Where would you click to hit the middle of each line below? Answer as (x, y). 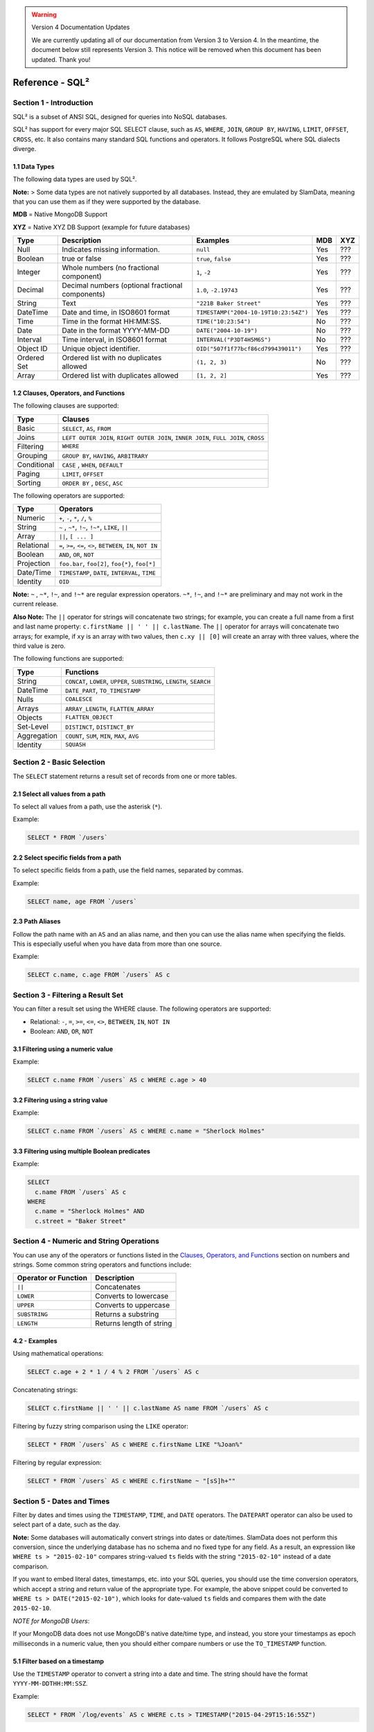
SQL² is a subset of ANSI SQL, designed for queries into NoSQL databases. (120, 116)
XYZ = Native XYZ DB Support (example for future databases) (101, 227)
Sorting (29, 483)
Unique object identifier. (101, 348)
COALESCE (79, 699)
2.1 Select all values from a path (59, 794)
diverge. (25, 148)
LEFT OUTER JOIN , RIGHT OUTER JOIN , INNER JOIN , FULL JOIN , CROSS (163, 437)
